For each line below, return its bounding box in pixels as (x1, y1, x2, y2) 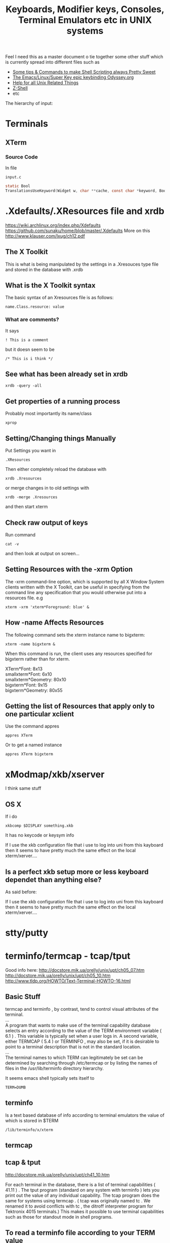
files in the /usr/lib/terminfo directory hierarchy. (5, 1065, 104, 1071)
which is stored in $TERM (5, 1117, 59, 1123)
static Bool (5, 184, 30, 189)
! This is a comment (5, 337, 49, 343)
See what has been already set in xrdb (5, 370, 128, 379)
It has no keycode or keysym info (5, 832, 74, 838)
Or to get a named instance (5, 742, 62, 748)
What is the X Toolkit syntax (5, 281, 96, 289)
